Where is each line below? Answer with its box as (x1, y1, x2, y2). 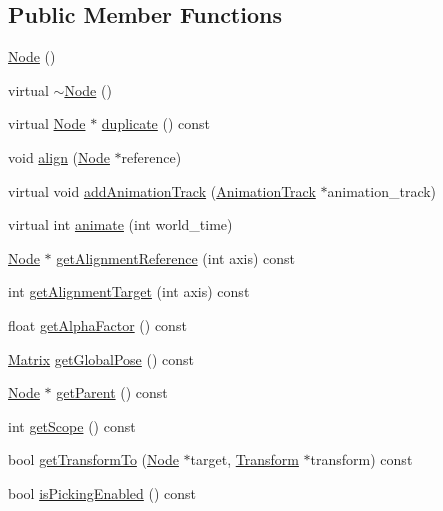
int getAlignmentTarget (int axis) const (8, 281, 250, 302)
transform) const (310, 449, 413, 470)
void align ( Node (8, 146, 110, 167)
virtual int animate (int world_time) (8, 214, 233, 235)
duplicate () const (101, 113, 211, 134)
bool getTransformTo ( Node (8, 449, 179, 470)
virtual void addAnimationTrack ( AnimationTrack (8, 180, 316, 201)
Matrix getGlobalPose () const (8, 348, 195, 369)
